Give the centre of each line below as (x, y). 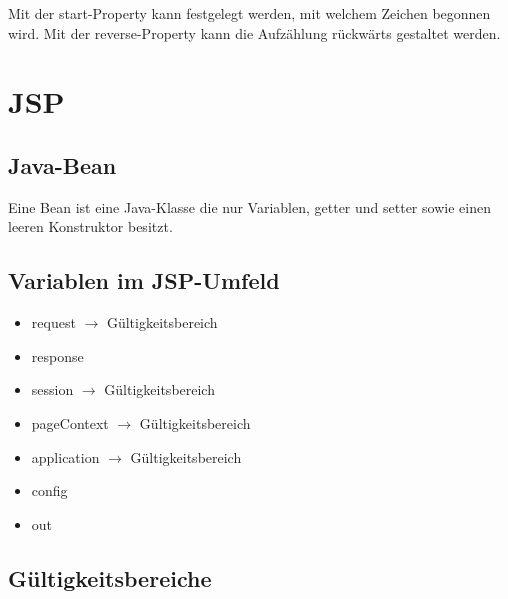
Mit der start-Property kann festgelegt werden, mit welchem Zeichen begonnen (249, 13)
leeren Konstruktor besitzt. (90, 226)
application (65, 456)
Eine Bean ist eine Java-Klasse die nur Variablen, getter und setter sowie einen (249, 206)
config (49, 490)
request (53, 322)
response (57, 355)
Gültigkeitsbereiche (110, 577)
